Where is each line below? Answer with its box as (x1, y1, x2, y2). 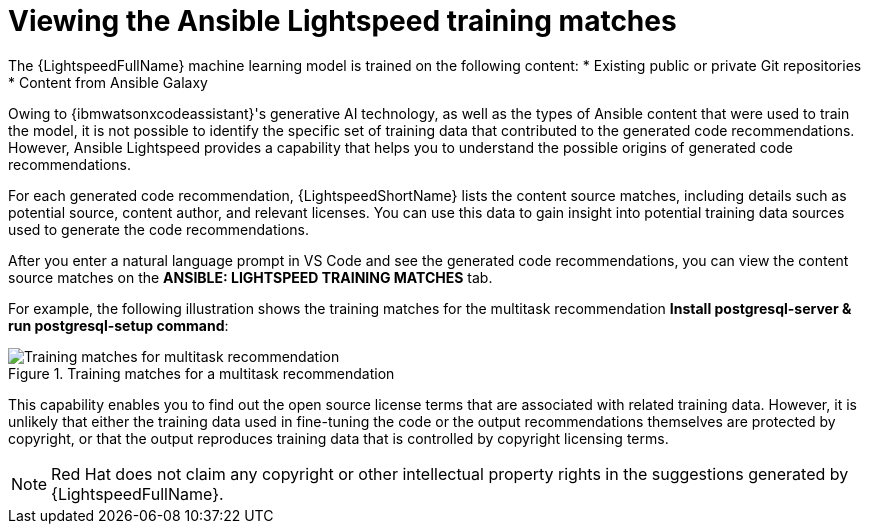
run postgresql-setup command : (8, 316, 229, 334)
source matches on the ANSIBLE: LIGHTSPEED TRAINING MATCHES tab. (8, 268, 493, 286)
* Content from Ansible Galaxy (8, 73, 208, 91)
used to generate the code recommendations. (8, 220, 310, 238)
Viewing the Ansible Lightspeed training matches (8, 4, 677, 38)
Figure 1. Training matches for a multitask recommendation (8, 364, 395, 382)
